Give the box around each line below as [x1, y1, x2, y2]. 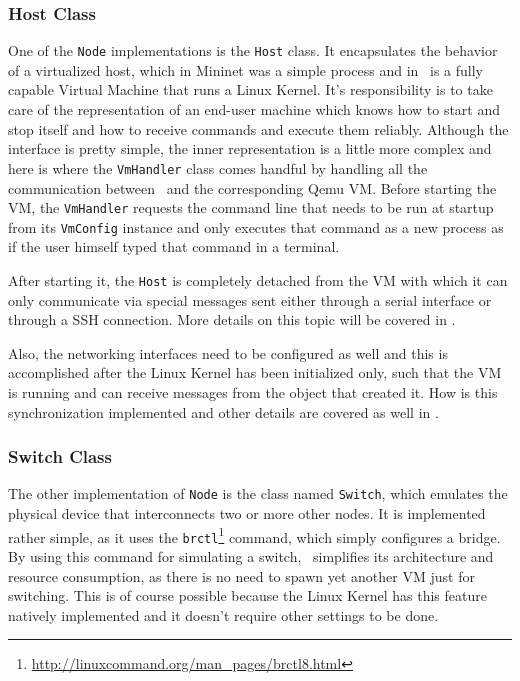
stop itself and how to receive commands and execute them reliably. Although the [8, 118, 509, 139]
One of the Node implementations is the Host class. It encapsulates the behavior [8, 40, 498, 61]
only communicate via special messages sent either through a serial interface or [8, 289, 492, 310]
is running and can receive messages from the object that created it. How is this [8, 382, 498, 403]
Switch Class [8, 444, 112, 469]
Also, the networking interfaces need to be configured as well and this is [8, 342, 448, 363]
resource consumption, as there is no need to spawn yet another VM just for [8, 565, 475, 586]
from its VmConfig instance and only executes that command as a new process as [8, 216, 504, 237]
